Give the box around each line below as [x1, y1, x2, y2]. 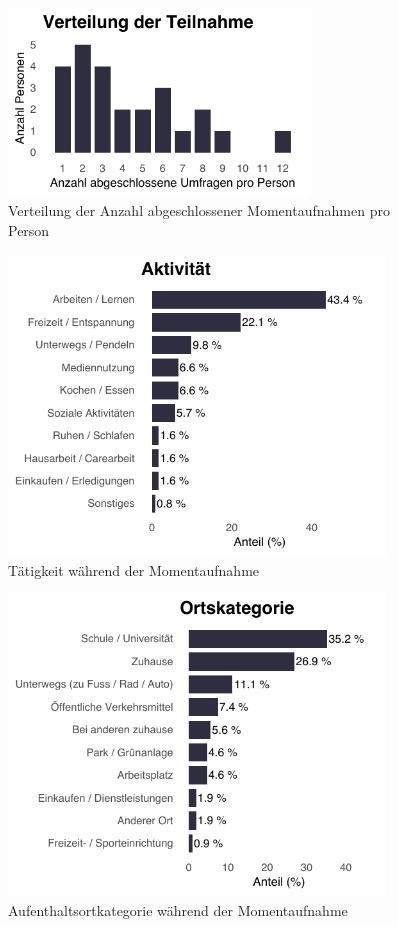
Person [8, 219, 50, 240]
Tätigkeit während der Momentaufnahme [8, 559, 260, 580]
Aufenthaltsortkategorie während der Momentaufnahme [8, 899, 348, 920]
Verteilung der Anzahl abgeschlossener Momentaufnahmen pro [8, 200, 390, 221]
